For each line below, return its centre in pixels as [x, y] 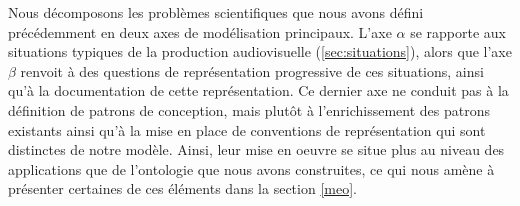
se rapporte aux [458, 31]
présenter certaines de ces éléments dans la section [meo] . [182, 188]
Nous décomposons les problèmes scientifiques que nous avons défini [216, 12]
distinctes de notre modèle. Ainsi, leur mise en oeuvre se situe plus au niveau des [256, 149]
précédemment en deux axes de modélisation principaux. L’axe [200, 31]
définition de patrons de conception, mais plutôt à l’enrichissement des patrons [249, 109]
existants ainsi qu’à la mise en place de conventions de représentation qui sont [247, 129]
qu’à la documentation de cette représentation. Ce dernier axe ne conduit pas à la [258, 90]
